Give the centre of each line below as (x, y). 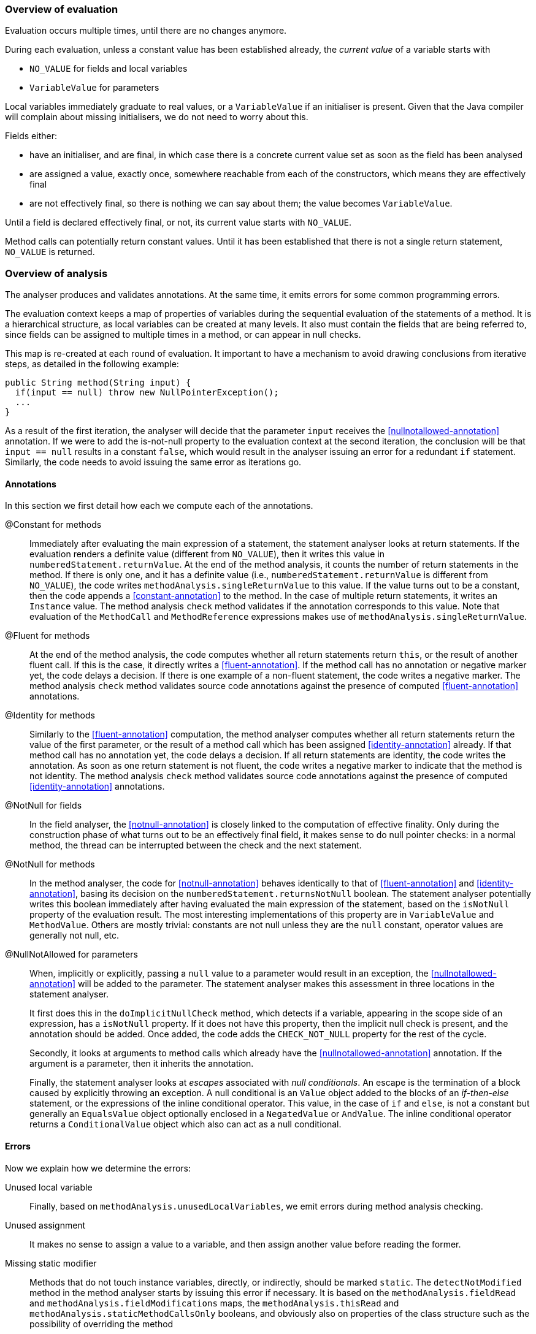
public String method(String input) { (98, 383)
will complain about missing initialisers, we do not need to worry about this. (157, 117)
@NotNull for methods (50, 864)
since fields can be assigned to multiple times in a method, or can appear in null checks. (183, 335)
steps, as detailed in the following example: (92, 364)
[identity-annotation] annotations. (97, 787)
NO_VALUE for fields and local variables (109, 69)
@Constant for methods (53, 525)
